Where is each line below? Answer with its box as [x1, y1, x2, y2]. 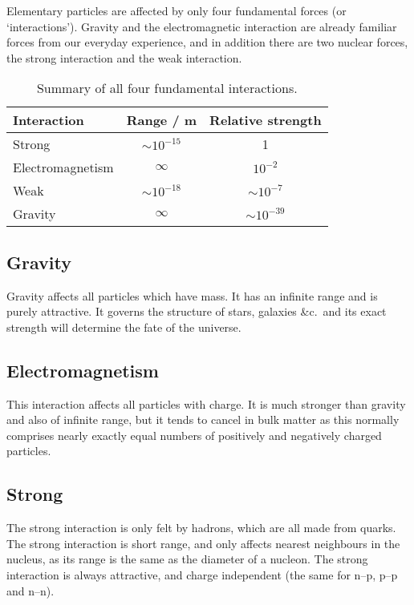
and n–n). [6, 582, 55, 599]
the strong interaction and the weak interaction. [6, 49, 242, 66]
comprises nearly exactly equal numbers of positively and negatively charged [6, 426, 382, 443]
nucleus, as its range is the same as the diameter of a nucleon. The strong [6, 551, 368, 567]
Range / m [126, 111, 197, 130]
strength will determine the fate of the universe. [6, 318, 241, 335]
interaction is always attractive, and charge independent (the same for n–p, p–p [6, 566, 398, 583]
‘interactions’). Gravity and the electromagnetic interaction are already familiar [6, 18, 397, 34]
